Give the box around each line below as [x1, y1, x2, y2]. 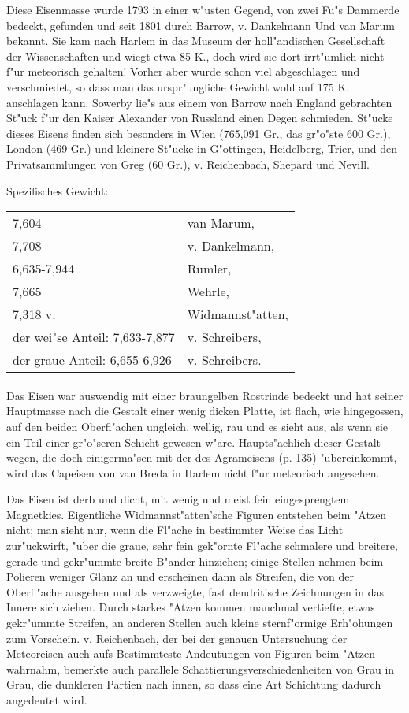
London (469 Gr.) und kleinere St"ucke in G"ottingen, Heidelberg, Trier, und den [6, 140, 398, 157]
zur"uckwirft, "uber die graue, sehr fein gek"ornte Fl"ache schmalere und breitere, [6, 537, 398, 554]
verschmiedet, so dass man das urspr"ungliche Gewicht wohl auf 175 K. [6, 78, 350, 95]
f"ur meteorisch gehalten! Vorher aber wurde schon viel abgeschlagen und [6, 63, 360, 80]
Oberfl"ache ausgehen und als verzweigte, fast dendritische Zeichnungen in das [6, 583, 385, 600]
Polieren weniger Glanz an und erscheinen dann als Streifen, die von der [6, 568, 354, 585]
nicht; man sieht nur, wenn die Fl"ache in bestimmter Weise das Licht [6, 522, 344, 538]
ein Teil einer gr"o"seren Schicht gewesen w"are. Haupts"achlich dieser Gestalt [6, 433, 381, 450]
